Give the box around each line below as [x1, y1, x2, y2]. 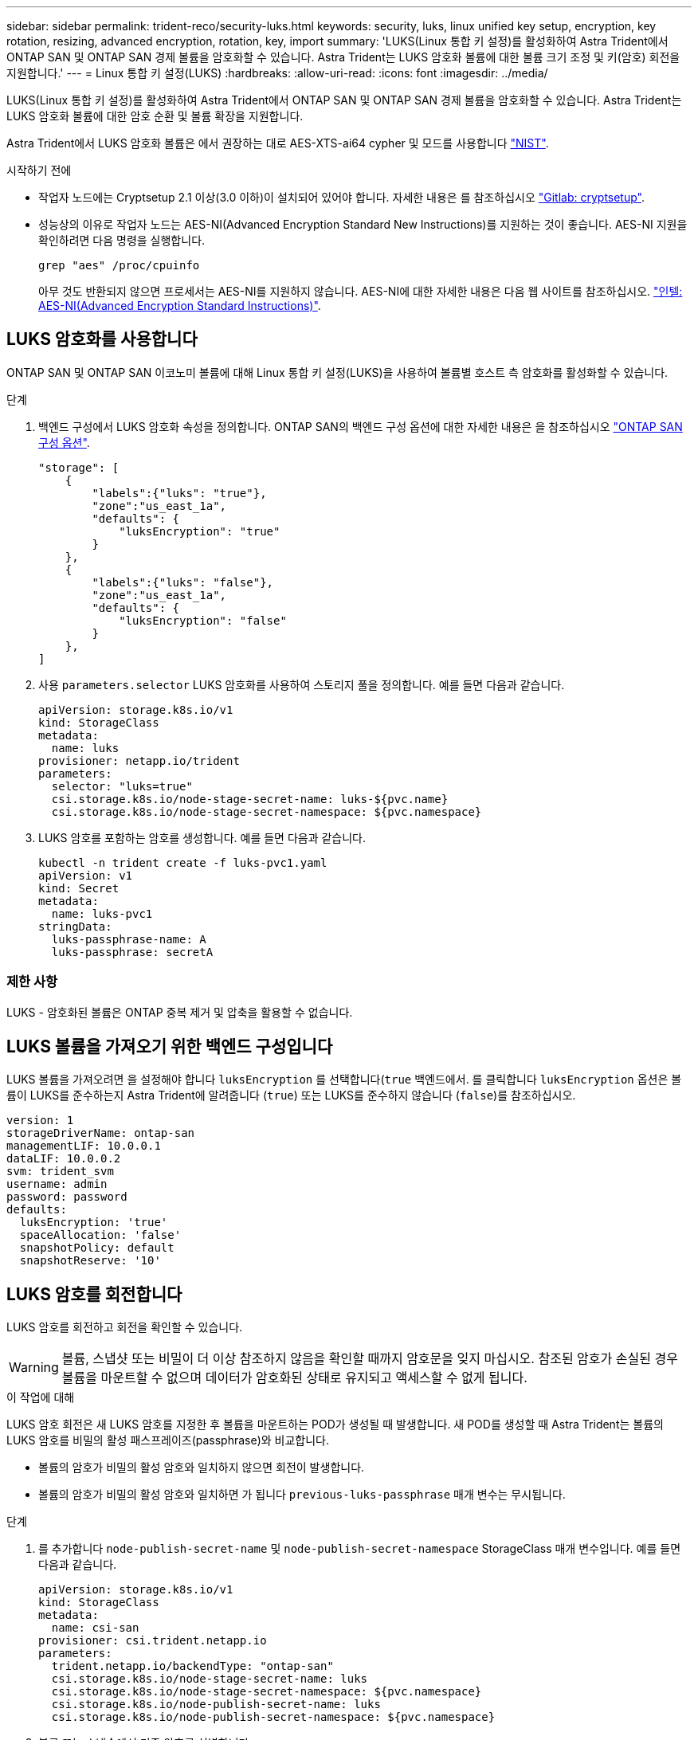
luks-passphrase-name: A [51, 932, 206, 946]
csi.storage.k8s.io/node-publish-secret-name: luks [51, 1698, 381, 1711]
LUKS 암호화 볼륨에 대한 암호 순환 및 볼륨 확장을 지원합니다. [6, 109, 304, 123]
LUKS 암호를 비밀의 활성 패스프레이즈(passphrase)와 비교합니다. [6, 1433, 330, 1448]
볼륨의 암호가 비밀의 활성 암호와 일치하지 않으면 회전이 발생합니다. [38, 1460, 365, 1475]
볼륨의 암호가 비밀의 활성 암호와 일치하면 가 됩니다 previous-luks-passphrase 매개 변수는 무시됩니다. [38, 1487, 566, 1502]
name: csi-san [51, 1621, 139, 1635]
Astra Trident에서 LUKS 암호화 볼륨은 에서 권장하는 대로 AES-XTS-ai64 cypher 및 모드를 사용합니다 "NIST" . [6, 136, 549, 150]
